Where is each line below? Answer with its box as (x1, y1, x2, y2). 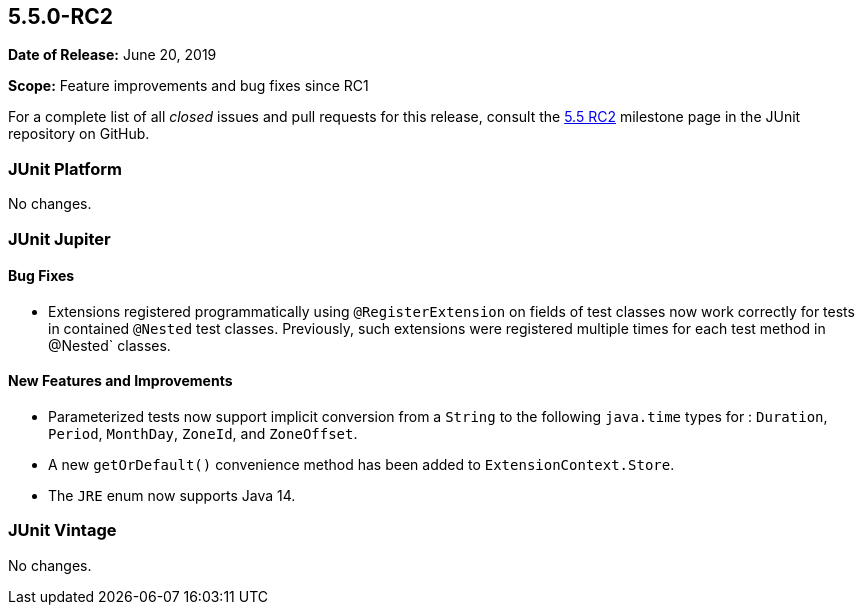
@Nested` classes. (48, 336, 171, 354)
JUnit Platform (8, 158, 122, 179)
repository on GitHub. (8, 125, 150, 143)
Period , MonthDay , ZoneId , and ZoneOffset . (48, 424, 358, 442)
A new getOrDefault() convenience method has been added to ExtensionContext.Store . (48, 455, 675, 473)
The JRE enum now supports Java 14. (48, 486, 296, 504)
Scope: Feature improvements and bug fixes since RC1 (8, 77, 369, 95)
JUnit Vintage (8, 520, 117, 541)
